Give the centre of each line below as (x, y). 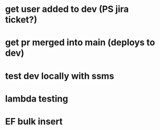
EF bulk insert (34, 121)
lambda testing (37, 99)
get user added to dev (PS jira (67, 9)
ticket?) (21, 20)
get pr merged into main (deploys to (80, 43)
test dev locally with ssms (60, 76)
